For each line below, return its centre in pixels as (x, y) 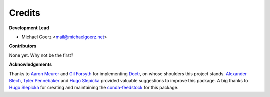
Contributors (23, 46)
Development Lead (29, 28)
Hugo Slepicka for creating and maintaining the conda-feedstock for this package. (94, 88)
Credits (25, 13)
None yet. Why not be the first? (41, 55)
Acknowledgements (31, 64)
